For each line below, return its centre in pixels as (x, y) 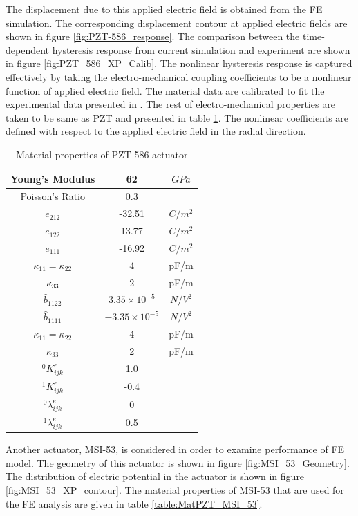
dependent (28, 49)
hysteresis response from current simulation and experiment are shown (201, 49)
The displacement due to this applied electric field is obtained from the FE (164, 9)
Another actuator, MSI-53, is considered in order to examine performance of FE (175, 449)
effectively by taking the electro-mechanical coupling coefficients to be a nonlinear (179, 76)
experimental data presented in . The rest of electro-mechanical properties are (170, 104)
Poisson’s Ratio (53, 196)
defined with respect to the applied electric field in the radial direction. (156, 131)
